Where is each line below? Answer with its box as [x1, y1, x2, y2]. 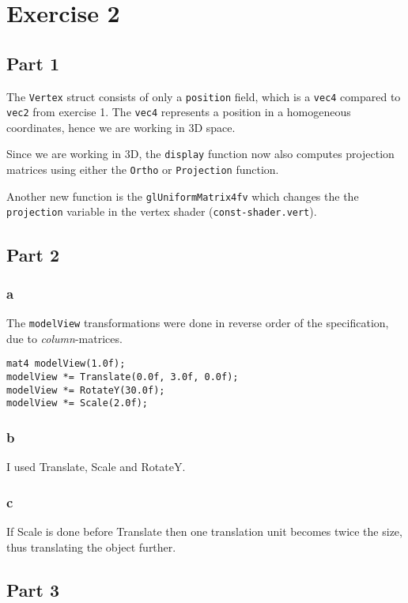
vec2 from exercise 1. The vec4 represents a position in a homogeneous [6, 104, 351, 120]
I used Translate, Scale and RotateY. [6, 458, 186, 475]
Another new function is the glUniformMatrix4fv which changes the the [6, 187, 359, 204]
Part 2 [6, 242, 60, 266]
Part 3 [6, 577, 60, 601]
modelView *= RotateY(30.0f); [6, 384, 165, 396]
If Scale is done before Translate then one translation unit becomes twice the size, [6, 523, 402, 540]
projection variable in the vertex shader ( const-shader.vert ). [6, 203, 317, 220]
